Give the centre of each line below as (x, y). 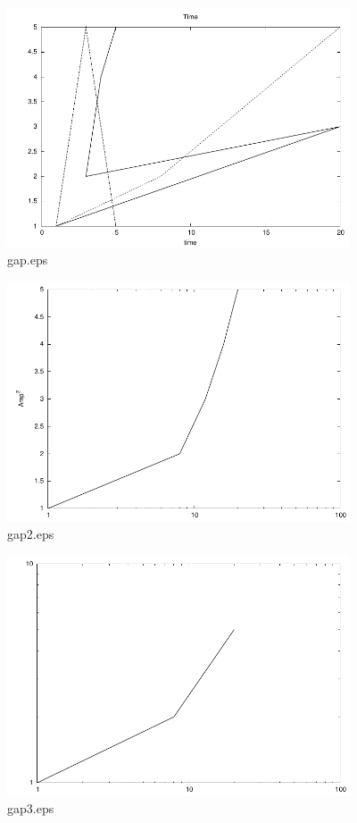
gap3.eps (31, 808)
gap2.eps (31, 534)
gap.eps (28, 260)
